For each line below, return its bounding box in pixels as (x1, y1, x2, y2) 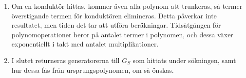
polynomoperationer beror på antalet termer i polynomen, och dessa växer (11, 29, 233, 39)
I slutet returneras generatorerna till (11, 55, 120, 65)
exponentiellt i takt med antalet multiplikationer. (11, 39, 159, 49)
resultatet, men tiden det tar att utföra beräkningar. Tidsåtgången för (11, 20, 221, 30)
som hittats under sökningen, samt (132, 55, 236, 65)
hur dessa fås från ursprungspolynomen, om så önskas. (11, 64, 174, 75)
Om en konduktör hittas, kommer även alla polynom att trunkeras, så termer (11, 1, 243, 11)
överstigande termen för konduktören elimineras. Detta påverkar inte (11, 10, 217, 20)
